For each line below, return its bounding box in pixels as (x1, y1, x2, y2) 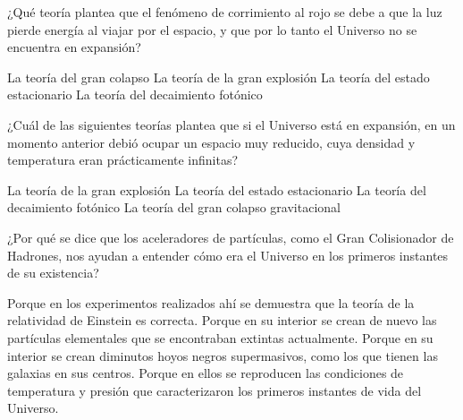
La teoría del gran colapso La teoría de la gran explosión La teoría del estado (7, 67, 430, 86)
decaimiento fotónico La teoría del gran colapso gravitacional (7, 198, 341, 217)
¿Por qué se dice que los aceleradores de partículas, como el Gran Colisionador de (7, 227, 454, 246)
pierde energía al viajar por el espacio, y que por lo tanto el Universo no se (7, 20, 417, 39)
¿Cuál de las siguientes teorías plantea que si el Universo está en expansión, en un (7, 115, 456, 133)
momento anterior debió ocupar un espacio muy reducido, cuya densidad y (7, 133, 416, 151)
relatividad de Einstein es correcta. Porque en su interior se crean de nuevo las (7, 311, 437, 330)
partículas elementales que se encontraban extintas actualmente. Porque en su (7, 328, 434, 347)
